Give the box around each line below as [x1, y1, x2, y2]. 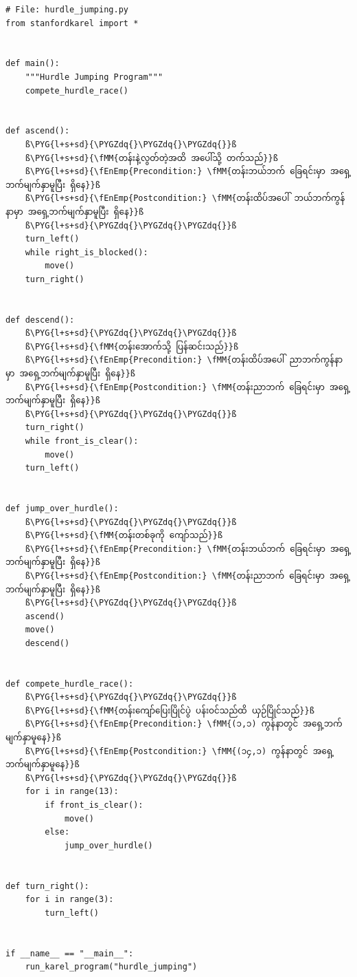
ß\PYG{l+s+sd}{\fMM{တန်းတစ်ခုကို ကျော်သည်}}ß [25, 530, 223, 541]
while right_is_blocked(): [25, 247, 148, 257]
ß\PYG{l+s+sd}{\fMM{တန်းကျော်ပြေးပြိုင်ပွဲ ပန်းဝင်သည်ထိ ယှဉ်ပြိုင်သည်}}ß [25, 705, 314, 716]
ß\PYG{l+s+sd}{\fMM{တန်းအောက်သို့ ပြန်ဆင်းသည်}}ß [25, 341, 239, 352]
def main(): [5, 58, 60, 69]
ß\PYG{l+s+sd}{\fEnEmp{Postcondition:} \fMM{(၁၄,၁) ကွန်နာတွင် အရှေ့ [25, 746, 334, 756]
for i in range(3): [25, 894, 114, 905]
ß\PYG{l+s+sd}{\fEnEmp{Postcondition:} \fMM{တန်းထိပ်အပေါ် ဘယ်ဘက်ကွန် [25, 193, 345, 204]
